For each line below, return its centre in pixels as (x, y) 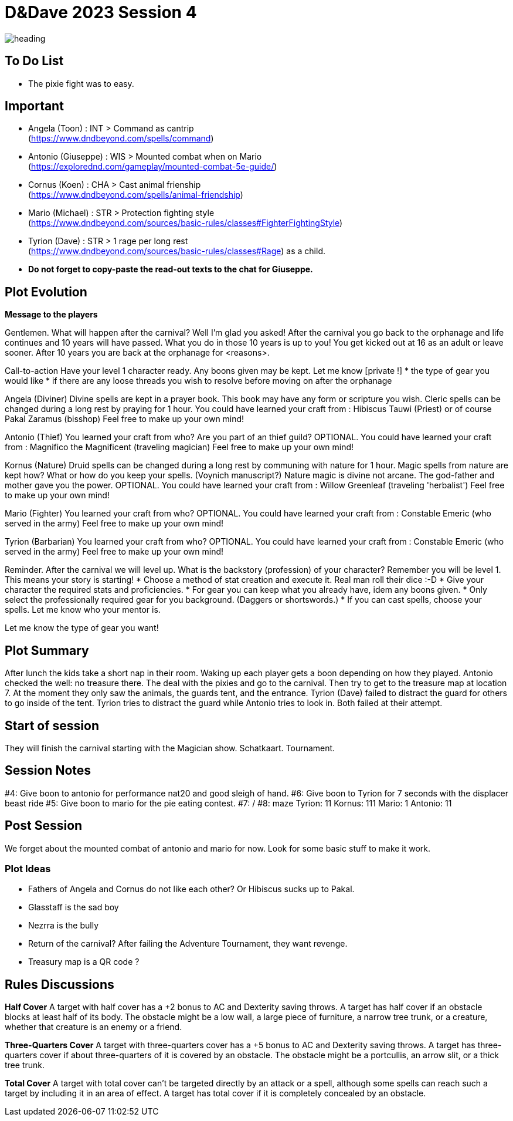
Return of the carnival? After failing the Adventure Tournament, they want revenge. (188, 944)
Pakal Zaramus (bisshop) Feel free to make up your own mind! (125, 419)
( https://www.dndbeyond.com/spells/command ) (121, 139)
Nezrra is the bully (64, 926)
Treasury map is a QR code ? (84, 962)
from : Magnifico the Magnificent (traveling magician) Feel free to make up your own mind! (179, 447)
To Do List (34, 61)
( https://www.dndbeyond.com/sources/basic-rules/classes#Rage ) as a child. (177, 251)
